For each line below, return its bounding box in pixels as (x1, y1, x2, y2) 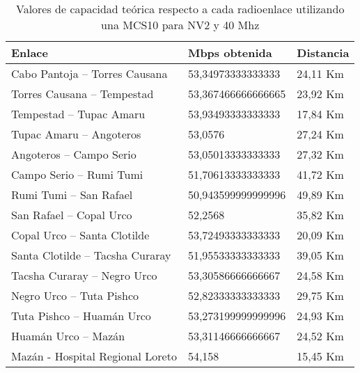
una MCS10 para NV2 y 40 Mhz (101, 17, 260, 33)
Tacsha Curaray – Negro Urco (11, 267, 157, 283)
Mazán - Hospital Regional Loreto (11, 348, 177, 364)
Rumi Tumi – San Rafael (11, 186, 133, 203)
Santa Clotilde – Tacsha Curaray (11, 247, 171, 263)
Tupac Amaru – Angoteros (11, 126, 141, 142)
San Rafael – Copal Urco (11, 207, 132, 223)
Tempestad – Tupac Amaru (11, 106, 146, 122)
